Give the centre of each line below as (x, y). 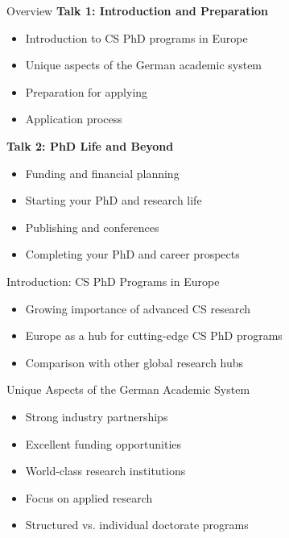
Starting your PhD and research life (114, 200)
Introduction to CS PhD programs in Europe (136, 37)
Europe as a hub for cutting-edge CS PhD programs (154, 335)
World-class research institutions (105, 471)
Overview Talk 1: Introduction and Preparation (137, 10)
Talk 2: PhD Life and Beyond (90, 145)
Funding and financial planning (102, 173)
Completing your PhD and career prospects (132, 254)
